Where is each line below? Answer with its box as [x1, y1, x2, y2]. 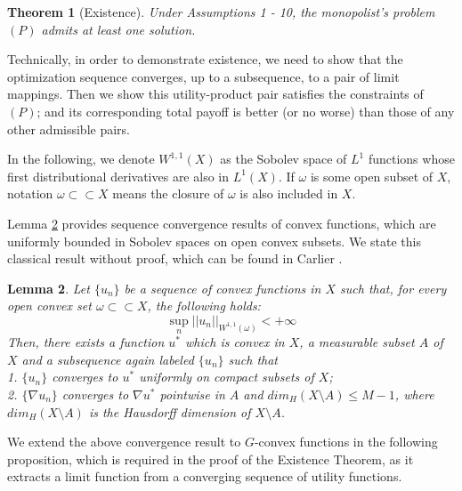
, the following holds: [147, 296, 261, 315]
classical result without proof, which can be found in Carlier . [7, 249, 343, 268]
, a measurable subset [299, 333, 415, 351]
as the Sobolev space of [220, 149, 347, 168]
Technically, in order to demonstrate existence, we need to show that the [7, 50, 403, 68]
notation [7, 184, 53, 203]
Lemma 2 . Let [7, 278, 90, 297]
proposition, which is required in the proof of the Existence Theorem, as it [7, 449, 414, 468]
